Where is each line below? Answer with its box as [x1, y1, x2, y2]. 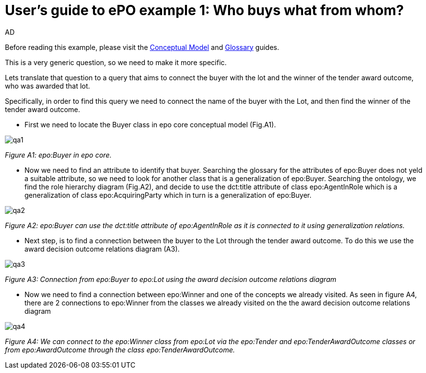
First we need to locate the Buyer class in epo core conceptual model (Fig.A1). [24, 120, 276, 129]
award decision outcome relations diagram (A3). [24, 244, 180, 253]
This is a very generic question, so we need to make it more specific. [5, 58, 227, 67]
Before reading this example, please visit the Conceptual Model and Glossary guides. [5, 43, 280, 51]
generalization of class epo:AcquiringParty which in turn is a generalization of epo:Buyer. [24, 190, 311, 199]
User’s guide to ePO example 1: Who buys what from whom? [5, 2, 404, 19]
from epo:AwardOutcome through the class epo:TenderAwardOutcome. [5, 345, 235, 354]
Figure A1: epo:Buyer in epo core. [5, 150, 112, 159]
